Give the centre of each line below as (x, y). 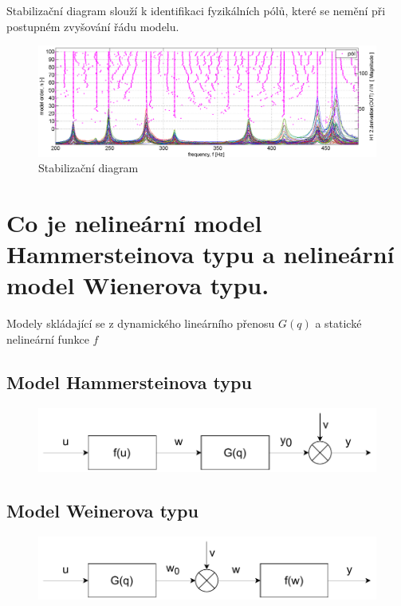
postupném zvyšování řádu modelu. (93, 26)
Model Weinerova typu (102, 510)
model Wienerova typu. (138, 285)
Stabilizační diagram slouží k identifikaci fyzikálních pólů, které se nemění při (196, 10)
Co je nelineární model (134, 223)
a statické (338, 323)
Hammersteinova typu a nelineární (200, 254)
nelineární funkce (48, 339)
